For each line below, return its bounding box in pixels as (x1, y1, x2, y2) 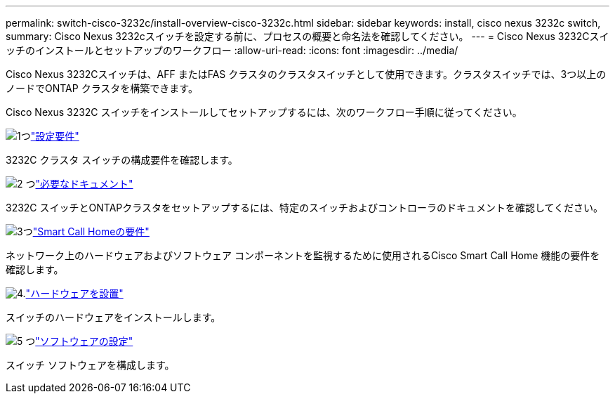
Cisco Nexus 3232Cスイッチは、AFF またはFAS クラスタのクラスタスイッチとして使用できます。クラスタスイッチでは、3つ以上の (6, 68, 607, 80)
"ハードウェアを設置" (25, 287, 124, 299)
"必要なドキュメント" (35, 178, 133, 190)
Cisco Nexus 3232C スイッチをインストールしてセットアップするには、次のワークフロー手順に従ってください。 (6, 106, 522, 118)
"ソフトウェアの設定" (35, 335, 133, 347)
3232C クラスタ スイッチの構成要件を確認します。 (6, 154, 238, 166)
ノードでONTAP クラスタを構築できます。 (6, 82, 198, 94)
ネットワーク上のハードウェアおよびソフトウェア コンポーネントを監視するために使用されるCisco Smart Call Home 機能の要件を (6, 249, 600, 261)
